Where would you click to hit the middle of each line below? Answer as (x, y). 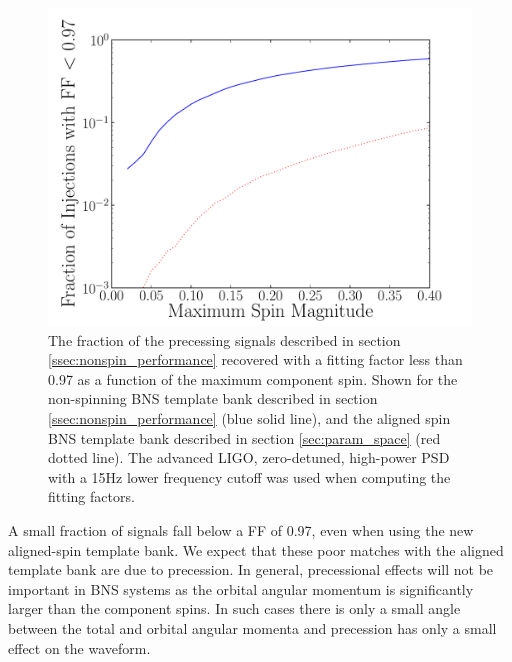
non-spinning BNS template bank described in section (213, 398)
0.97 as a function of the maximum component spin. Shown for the (253, 378)
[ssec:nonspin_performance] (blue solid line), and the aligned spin (249, 417)
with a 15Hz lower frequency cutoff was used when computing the (249, 476)
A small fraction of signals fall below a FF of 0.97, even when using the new (241, 529)
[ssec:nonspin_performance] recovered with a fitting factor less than (255, 359)
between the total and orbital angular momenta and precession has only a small (252, 627)
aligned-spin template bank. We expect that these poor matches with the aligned (256, 549)
